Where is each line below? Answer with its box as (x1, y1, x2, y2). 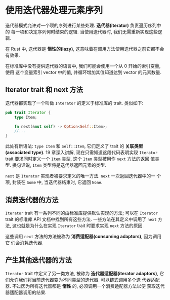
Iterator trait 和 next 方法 (5, 86, 83, 94)
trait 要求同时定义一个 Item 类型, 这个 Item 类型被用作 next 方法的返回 (5, 156, 150, 162)
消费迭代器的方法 (5, 196, 59, 204)
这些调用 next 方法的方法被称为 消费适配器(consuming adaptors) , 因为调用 (5, 233, 162, 239)
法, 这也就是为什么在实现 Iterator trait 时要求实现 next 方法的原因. (5, 222, 144, 229)
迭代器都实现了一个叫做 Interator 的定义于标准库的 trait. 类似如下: (5, 100, 143, 106)
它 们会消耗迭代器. (5, 239, 44, 246)
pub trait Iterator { (5, 110, 51, 115)
